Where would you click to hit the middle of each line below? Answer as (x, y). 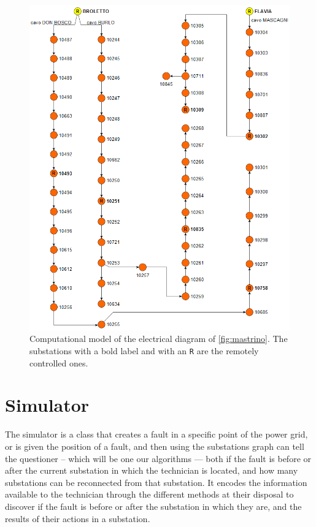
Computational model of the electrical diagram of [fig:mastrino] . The (159, 339)
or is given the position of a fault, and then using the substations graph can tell (155, 446)
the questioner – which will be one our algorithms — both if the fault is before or (158, 458)
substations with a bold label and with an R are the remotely (144, 351)
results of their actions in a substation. (78, 518)
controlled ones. (59, 362)
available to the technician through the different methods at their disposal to (149, 494)
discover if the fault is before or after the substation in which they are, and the (153, 506)
